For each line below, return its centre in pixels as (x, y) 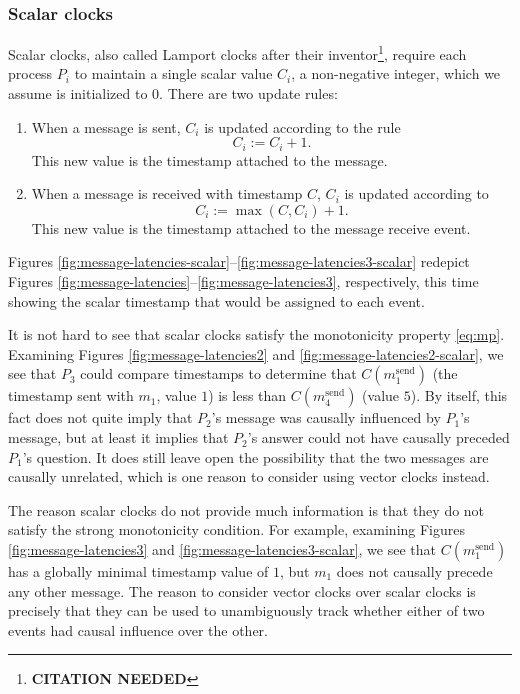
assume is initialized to (78, 93)
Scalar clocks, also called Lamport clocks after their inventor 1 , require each (237, 52)
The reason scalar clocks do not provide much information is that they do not (246, 509)
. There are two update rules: (248, 93)
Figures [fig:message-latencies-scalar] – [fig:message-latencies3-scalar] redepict (239, 261)
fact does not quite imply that (100, 417)
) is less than (247, 395)
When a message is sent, (106, 126)
